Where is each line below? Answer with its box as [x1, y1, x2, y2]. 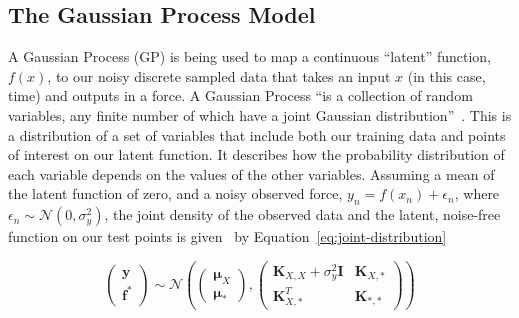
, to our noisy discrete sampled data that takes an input [47, 65, 391, 86]
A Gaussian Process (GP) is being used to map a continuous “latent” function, [8, 46, 491, 67]
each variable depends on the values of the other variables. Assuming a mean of [8, 163, 495, 184]
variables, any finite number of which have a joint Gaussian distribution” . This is [8, 104, 512, 125]
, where [454, 183, 500, 204]
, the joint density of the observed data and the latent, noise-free [104, 204, 501, 225]
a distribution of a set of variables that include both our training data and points [8, 124, 506, 145]
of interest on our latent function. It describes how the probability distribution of [8, 144, 505, 165]
